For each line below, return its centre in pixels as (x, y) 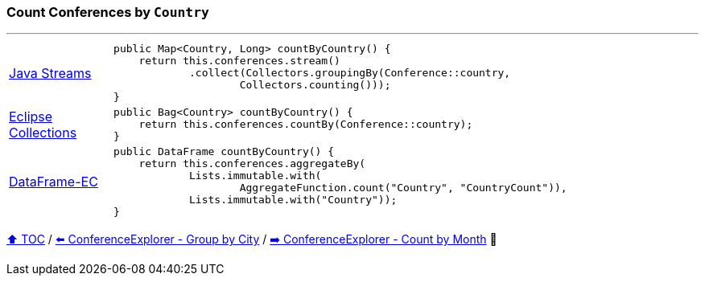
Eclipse (31, 116)
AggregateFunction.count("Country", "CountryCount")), (403, 188)
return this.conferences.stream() (239, 61)
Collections (43, 132)
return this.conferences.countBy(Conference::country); (306, 125)
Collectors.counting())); (315, 85)
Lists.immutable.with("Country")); (293, 200)
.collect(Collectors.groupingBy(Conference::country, (350, 73)
